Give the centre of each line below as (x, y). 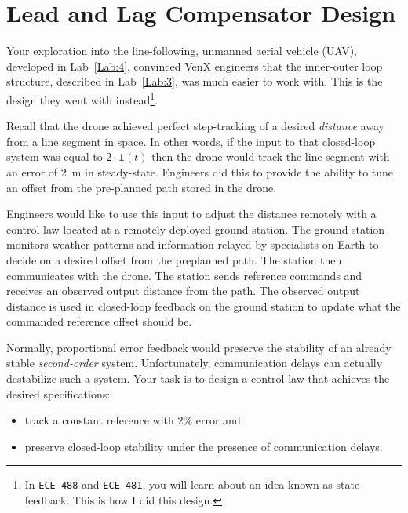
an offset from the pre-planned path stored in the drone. (142, 187)
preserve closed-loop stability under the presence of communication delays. (204, 446)
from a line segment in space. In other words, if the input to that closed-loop (191, 141)
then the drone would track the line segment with (271, 156)
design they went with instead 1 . (82, 98)
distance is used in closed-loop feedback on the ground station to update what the (204, 306)
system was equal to (55, 156)
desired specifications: (58, 393)
